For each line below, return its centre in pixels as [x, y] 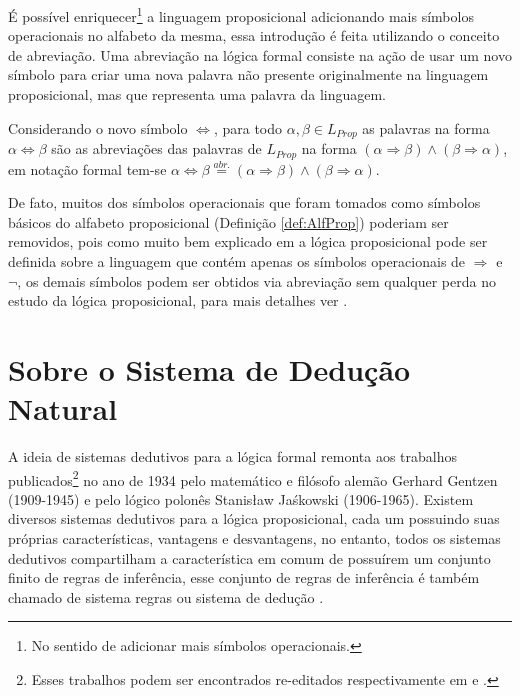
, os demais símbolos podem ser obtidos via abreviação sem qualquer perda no [256, 280]
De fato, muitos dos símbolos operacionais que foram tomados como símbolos [244, 202]
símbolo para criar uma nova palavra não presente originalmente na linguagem [248, 74]
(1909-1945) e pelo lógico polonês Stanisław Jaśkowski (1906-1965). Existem [241, 498]
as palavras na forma [426, 127]
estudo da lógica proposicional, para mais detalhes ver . [178, 300]
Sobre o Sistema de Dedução [209, 368]
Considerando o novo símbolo [98, 127]
